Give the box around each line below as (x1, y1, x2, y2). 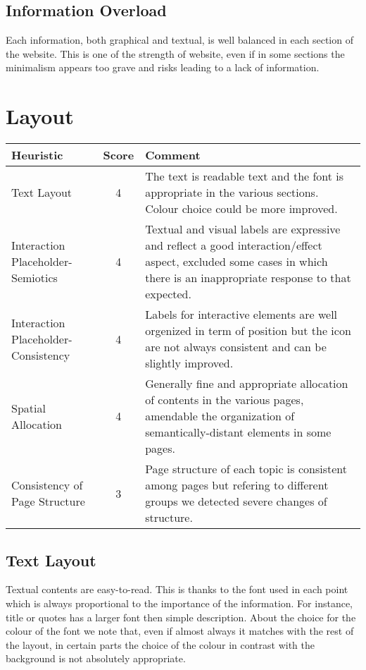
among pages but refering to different (145, 477, 329, 494)
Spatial (11, 399, 46, 416)
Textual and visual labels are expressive (145, 221, 341, 238)
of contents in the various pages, (145, 391, 304, 408)
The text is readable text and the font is (145, 168, 344, 185)
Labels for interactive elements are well (145, 306, 338, 323)
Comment (145, 147, 201, 164)
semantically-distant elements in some (145, 424, 332, 441)
